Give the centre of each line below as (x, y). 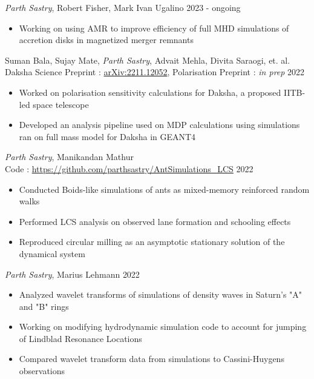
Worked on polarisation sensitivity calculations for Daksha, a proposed (150, 92)
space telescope (61, 104)
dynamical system (52, 253)
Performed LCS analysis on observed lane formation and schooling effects (155, 221)
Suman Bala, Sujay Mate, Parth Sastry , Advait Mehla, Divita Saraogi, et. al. (148, 60)
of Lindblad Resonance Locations (80, 338)
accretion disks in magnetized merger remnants (106, 40)
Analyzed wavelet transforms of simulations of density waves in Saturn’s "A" (161, 294)
